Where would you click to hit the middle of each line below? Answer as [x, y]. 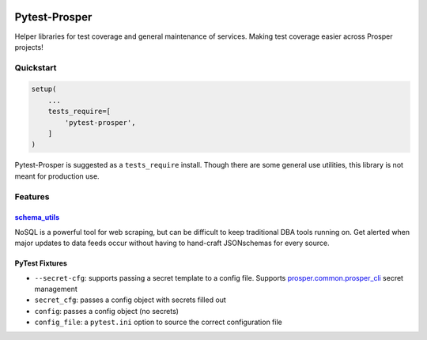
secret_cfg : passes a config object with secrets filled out [130, 300]
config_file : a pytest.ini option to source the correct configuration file [158, 322]
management [56, 289]
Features [32, 196]
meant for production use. [57, 176]
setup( [44, 89]
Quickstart [36, 67]
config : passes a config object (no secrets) [107, 311]
